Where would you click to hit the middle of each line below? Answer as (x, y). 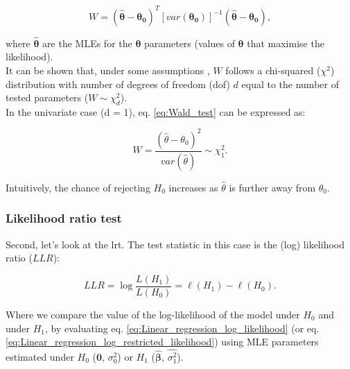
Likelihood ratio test (64, 218)
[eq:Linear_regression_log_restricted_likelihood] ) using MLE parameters (162, 342)
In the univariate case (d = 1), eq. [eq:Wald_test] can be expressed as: (156, 111)
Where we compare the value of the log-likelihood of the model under (153, 314)
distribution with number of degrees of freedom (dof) (118, 84)
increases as (193, 187)
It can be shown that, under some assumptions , (108, 70)
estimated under (40, 357)
